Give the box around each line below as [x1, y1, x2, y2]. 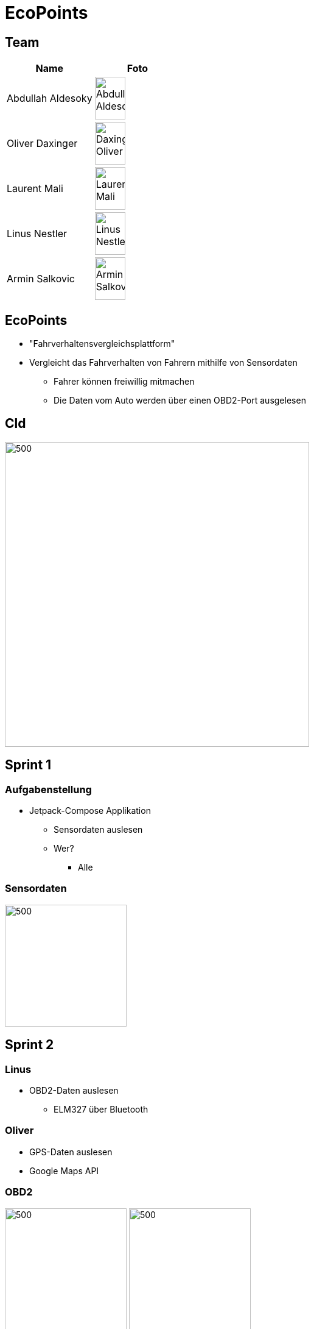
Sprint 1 [5, 757, 52, 773]
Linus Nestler [7, 227, 68, 240]
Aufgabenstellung [5, 783, 92, 796]
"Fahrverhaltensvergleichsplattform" [29, 338, 175, 349]
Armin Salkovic [7, 273, 75, 285]
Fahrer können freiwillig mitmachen [54, 376, 195, 387]
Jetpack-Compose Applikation [29, 805, 151, 816]
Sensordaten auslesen [54, 824, 143, 835]
